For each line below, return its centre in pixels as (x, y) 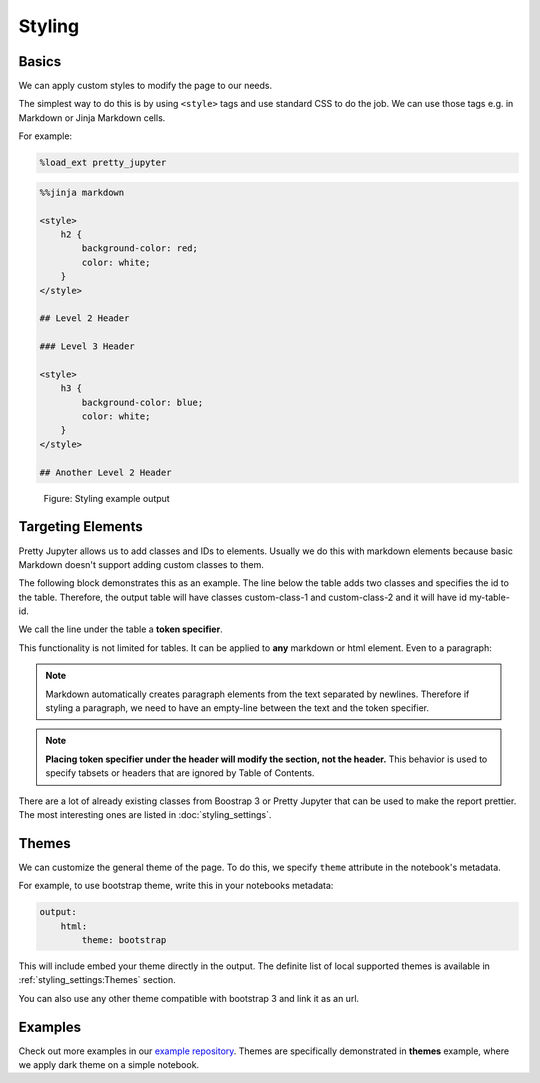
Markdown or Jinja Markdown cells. (92, 117)
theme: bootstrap (124, 940)
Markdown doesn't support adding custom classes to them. (141, 564)
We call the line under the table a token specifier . (121, 629)
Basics (40, 61)
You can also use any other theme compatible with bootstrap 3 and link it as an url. (189, 998)
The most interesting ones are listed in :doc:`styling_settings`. (145, 814)
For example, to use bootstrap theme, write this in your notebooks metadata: (176, 886)
